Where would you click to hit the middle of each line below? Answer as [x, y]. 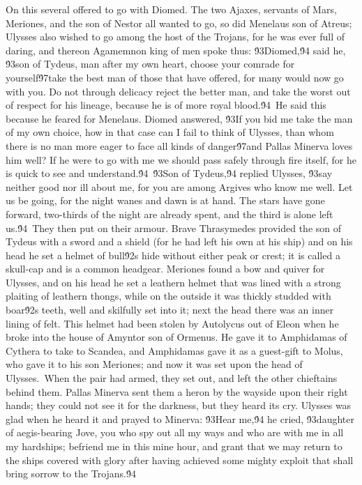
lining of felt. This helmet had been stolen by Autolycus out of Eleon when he [172, 323]
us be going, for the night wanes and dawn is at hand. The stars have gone [165, 200]
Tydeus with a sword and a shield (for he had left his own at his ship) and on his [179, 241]
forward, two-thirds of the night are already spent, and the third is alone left [169, 214]
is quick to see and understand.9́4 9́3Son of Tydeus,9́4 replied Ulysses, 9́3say [169, 173]
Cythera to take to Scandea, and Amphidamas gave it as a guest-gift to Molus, [174, 350]
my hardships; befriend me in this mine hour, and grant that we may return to [174, 446]
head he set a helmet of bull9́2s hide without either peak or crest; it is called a [173, 255]
